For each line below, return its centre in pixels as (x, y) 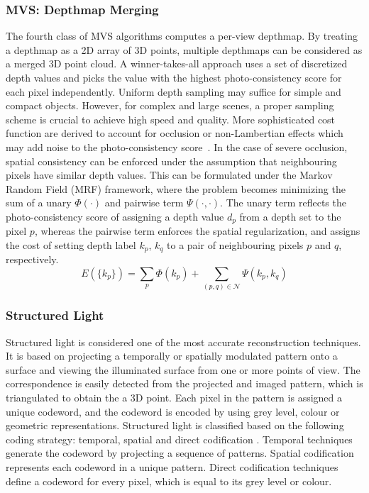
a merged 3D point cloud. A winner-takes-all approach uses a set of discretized (177, 63)
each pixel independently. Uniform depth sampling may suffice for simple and (174, 91)
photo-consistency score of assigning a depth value (115, 216)
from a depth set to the (290, 216)
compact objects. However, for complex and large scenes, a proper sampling (170, 105)
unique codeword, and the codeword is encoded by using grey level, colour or (173, 411)
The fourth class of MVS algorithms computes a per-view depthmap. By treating (182, 36)
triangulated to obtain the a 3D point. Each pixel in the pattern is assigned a (174, 397)
